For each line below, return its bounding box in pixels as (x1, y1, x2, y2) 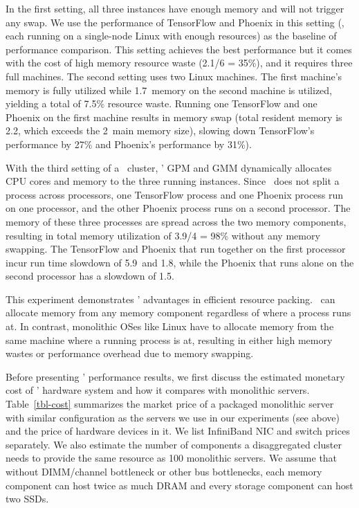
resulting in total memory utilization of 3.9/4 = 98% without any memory (6, 228, 320, 242)
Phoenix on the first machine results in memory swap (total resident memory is (6, 109, 342, 124)
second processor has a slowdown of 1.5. (6, 269, 174, 283)
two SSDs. (6, 491, 49, 506)
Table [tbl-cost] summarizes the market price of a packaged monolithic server (6, 397, 334, 411)
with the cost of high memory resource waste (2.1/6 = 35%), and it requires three (6, 55, 353, 70)
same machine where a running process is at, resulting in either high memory (6, 332, 333, 347)
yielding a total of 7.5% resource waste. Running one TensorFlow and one (6, 96, 317, 111)
